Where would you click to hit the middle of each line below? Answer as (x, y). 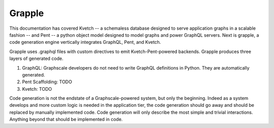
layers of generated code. (36, 58)
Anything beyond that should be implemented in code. (66, 119)
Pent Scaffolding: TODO (47, 82)
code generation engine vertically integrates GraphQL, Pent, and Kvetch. (85, 42)
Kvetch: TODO (37, 89)
